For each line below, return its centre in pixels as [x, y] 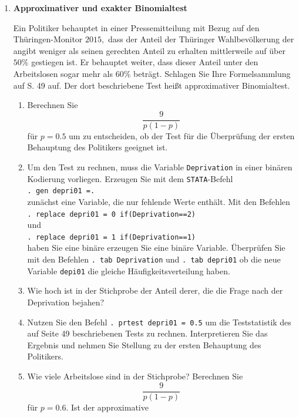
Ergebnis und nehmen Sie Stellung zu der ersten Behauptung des [144, 344]
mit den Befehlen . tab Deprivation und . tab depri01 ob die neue [154, 259]
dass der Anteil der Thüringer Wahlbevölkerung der [201, 39]
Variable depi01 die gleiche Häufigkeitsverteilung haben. [129, 270]
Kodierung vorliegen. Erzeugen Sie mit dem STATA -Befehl [130, 178]
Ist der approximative [110, 407]
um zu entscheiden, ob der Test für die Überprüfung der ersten [182, 135]
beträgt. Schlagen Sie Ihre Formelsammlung [212, 73]
